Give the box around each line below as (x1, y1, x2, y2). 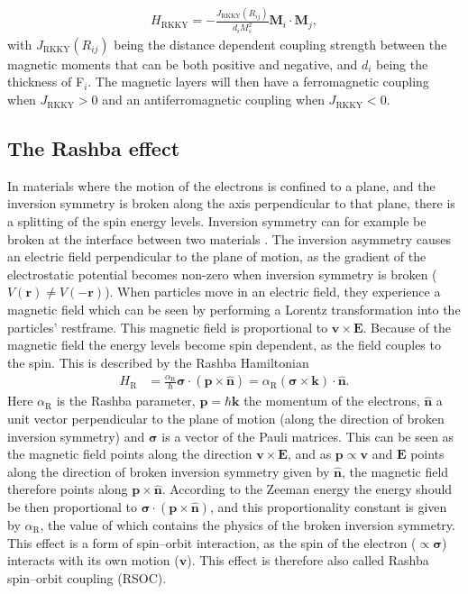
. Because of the (362, 317, 451, 336)
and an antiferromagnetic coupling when (102, 90, 325, 109)
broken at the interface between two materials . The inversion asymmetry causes (7, 229, 452, 248)
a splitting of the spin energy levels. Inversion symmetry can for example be (7, 212, 427, 231)
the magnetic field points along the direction (7, 444, 252, 463)
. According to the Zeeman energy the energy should (161, 480, 453, 498)
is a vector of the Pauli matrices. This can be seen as (161, 426, 454, 445)
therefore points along (7, 480, 128, 498)
